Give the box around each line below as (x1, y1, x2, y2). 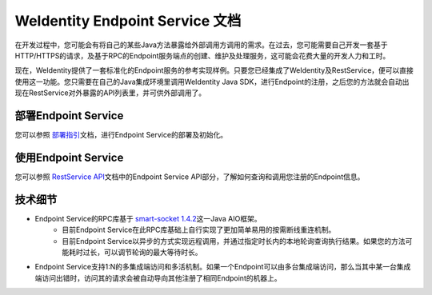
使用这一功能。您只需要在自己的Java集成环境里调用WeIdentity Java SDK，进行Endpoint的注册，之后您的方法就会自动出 (14, 77, 410, 86)
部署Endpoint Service (14, 109, 124, 122)
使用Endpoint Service (14, 150, 124, 164)
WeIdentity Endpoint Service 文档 (14, 12, 242, 30)
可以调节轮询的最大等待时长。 (103, 248, 202, 257)
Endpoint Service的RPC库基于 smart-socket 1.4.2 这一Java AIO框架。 (34, 213, 262, 223)
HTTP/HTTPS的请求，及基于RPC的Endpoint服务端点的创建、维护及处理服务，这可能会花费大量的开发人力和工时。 (14, 50, 390, 60)
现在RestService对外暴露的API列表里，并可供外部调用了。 (14, 88, 206, 98)
